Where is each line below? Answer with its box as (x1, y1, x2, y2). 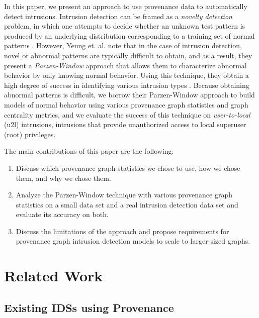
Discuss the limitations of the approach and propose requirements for (16, 226, 229, 236)
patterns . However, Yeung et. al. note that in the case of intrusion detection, (4, 40, 242, 51)
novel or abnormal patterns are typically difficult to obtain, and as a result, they (4, 50, 252, 60)
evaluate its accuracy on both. (16, 209, 109, 220)
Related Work (4, 265, 103, 286)
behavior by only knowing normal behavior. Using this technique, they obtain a (4, 70, 249, 80)
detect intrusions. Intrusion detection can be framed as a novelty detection (4, 11, 232, 21)
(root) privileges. (4, 129, 56, 139)
